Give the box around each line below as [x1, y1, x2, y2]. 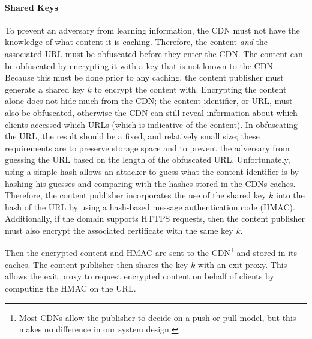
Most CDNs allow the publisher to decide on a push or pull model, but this [19, 311, 296, 323]
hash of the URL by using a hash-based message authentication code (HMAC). [5, 200, 295, 213]
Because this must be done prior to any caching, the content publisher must [5, 71, 284, 84]
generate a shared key [5, 82, 85, 95]
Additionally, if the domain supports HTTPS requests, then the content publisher [5, 212, 305, 225]
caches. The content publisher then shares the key [5, 258, 188, 270]
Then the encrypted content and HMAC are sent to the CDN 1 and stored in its [5, 245, 298, 259]
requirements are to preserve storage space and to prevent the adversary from [5, 141, 290, 154]
